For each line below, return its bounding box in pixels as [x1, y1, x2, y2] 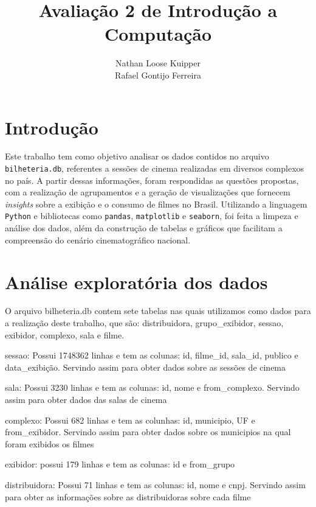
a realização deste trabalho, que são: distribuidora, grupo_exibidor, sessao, [5, 316, 284, 329]
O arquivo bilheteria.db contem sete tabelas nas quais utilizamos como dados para [5, 304, 311, 317]
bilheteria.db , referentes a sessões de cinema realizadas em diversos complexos [5, 162, 304, 175]
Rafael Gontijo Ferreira [115, 68, 201, 81]
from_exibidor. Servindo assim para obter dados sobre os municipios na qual [5, 425, 291, 438]
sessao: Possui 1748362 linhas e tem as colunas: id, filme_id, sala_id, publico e [5, 349, 298, 362]
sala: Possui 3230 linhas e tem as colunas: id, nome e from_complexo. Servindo [5, 381, 300, 394]
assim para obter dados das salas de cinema [5, 393, 167, 405]
